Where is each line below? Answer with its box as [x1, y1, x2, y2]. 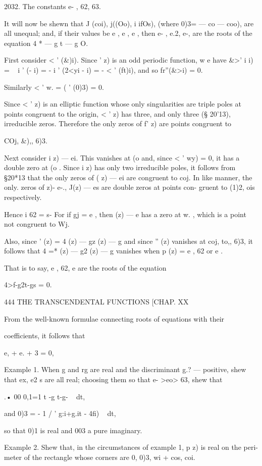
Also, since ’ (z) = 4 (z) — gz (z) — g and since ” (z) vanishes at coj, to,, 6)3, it [4, 235, 253, 246]
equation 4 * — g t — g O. [4, 37, 88, 48]
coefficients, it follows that [4, 330, 85, 341]
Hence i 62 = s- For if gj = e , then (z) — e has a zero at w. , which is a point [4, 209, 246, 219]
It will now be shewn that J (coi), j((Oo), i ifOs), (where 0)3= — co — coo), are [4, 18, 254, 28]
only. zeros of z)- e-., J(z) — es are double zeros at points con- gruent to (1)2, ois [4, 182, 255, 192]
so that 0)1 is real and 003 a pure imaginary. [4, 425, 142, 435]
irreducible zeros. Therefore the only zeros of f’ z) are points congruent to [4, 118, 232, 129]
